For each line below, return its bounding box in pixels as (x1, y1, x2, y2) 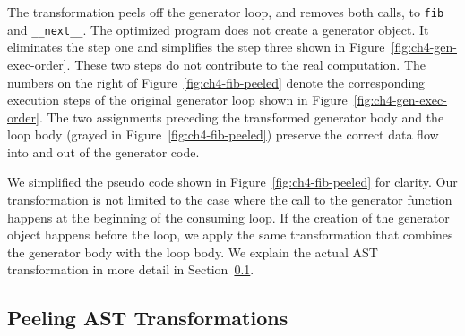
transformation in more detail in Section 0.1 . (7, 260, 254, 279)
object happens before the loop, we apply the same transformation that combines (7, 225, 453, 244)
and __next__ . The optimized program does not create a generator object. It (7, 20, 429, 38)
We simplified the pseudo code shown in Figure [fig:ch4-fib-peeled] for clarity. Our (7, 172, 458, 191)
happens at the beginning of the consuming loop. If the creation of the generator (7, 207, 450, 226)
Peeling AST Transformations (7, 304, 288, 332)
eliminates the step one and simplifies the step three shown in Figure (7, 38, 385, 56)
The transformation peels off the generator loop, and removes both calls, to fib (7, 3, 444, 21)
